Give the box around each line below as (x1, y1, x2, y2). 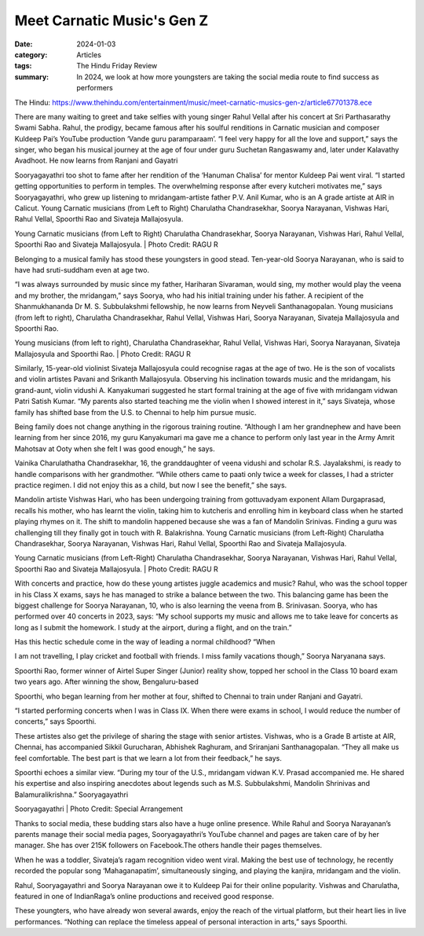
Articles (76, 50, 102, 59)
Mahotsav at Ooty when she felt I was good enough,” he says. (14, 444, 215, 453)
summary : (14, 72, 49, 82)
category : (14, 50, 48, 59)
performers (76, 83, 113, 93)
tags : (14, 61, 32, 71)
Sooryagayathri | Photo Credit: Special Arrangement (14, 804, 184, 813)
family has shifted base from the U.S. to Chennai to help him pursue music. (14, 407, 257, 417)
